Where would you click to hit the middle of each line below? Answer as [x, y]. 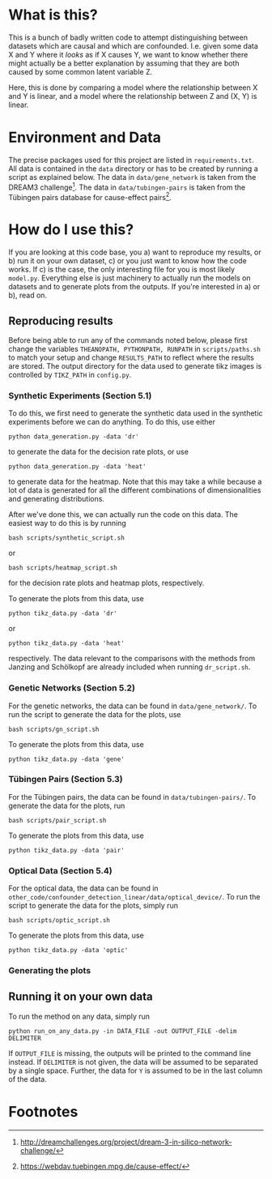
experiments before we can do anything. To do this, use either [112, 422]
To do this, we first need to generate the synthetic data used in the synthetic [136, 413]
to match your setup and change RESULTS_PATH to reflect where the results [132, 357]
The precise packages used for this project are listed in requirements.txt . [132, 160]
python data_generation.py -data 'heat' [78, 467]
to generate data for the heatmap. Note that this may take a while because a [135, 482]
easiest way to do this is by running [68, 523]
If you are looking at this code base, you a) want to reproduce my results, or [135, 252]
